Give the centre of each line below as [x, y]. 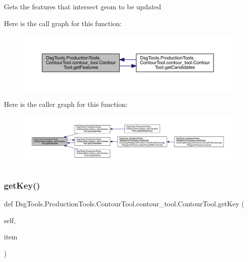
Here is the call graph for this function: [63, 23]
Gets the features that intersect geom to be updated [83, 6]
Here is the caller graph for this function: [66, 104]
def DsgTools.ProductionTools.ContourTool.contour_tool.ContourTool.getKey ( [124, 204]
